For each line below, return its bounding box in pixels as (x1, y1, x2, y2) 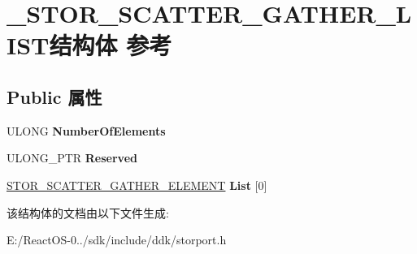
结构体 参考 (49, 28, 172, 62)
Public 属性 (7, 84, 102, 109)
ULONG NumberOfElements (7, 122, 166, 139)
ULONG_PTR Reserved (7, 149, 137, 166)
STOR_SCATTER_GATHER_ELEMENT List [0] (7, 176, 267, 193)
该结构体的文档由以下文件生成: (7, 204, 169, 221)
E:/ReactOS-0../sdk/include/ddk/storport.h (7, 231, 227, 248)
